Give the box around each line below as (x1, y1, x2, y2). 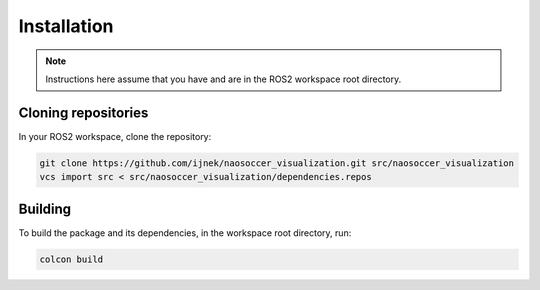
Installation (18, 15, 114, 37)
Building (18, 200, 72, 217)
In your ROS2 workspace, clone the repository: (18, 130, 212, 142)
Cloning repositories (18, 104, 149, 121)
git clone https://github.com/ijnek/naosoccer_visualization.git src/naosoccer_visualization (39, 157, 515, 169)
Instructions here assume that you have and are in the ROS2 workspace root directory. (45, 73, 402, 85)
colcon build (39, 253, 104, 265)
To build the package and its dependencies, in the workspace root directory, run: (18, 226, 352, 239)
